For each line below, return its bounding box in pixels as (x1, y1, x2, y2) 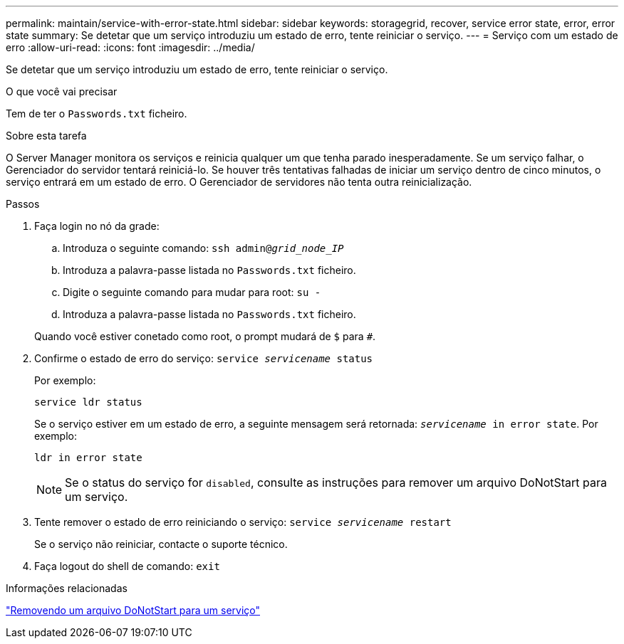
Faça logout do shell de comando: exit (34, 560, 220, 572)
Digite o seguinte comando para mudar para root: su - (63, 286, 321, 298)
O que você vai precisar (6, 85, 118, 97)
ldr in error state (34, 452, 142, 463)
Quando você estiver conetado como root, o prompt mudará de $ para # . (34, 330, 376, 342)
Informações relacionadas (6, 582, 128, 594)
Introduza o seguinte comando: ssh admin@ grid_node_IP (63, 242, 344, 254)
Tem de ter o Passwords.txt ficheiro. (6, 107, 187, 120)
